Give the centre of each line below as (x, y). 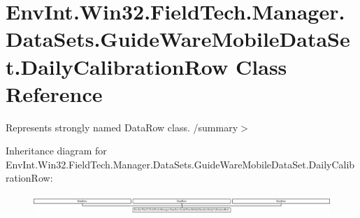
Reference (54, 93)
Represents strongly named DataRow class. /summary (122, 127)
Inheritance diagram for (56, 151)
